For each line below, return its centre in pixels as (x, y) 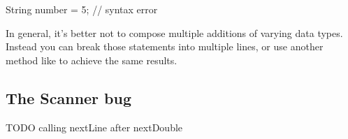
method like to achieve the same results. (92, 60)
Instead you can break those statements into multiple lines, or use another (165, 46)
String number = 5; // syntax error (82, 9)
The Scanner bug (69, 97)
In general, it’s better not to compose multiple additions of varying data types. (174, 32)
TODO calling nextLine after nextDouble (94, 127)
